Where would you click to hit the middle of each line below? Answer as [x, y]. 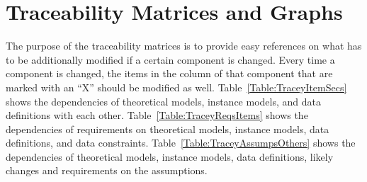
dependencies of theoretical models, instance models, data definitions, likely [170, 156]
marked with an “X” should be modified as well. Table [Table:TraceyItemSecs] [176, 87]
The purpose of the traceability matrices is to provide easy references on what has [184, 46]
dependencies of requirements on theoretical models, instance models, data [168, 129]
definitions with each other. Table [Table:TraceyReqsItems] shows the [157, 115]
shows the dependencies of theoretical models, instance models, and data [163, 101]
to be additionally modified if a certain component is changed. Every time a [170, 59]
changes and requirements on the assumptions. [107, 170]
